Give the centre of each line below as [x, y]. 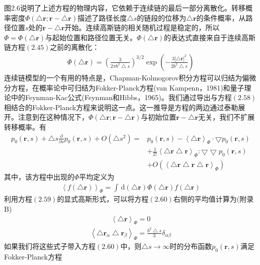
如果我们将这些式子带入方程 [50, 246]
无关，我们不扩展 [227, 117]
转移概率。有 [25, 126]
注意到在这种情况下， [53, 117]
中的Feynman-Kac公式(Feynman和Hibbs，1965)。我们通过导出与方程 [121, 97]
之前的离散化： [75, 47]
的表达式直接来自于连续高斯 [210, 37]
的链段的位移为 [162, 17]
